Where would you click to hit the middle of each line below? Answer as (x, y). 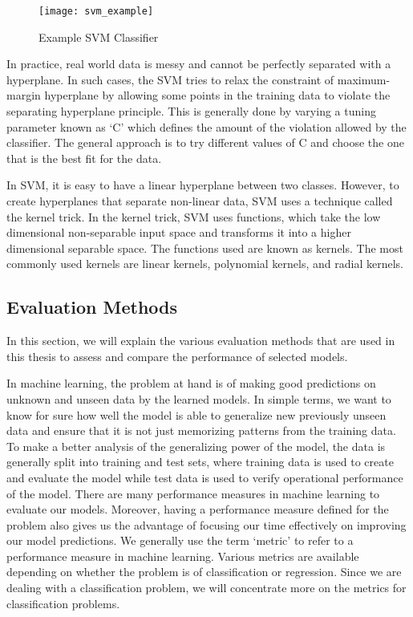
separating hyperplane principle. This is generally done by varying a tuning (191, 111)
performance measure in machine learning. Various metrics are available (183, 556)
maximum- (364, 79)
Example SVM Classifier (99, 37)
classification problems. (63, 603)
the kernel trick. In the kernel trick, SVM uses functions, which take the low (194, 216)
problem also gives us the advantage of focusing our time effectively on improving (206, 524)
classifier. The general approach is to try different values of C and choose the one (205, 142)
